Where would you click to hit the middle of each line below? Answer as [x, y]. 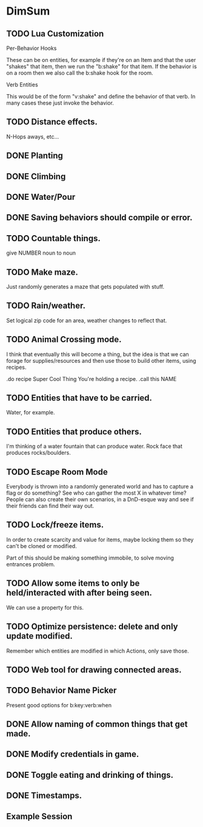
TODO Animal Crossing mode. [64, 339]
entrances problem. [31, 564]
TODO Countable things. [54, 238]
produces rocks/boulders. [38, 453]
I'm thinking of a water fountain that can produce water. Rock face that [95, 446]
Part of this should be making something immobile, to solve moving [90, 558]
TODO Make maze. [42, 272]
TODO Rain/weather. [46, 306]
